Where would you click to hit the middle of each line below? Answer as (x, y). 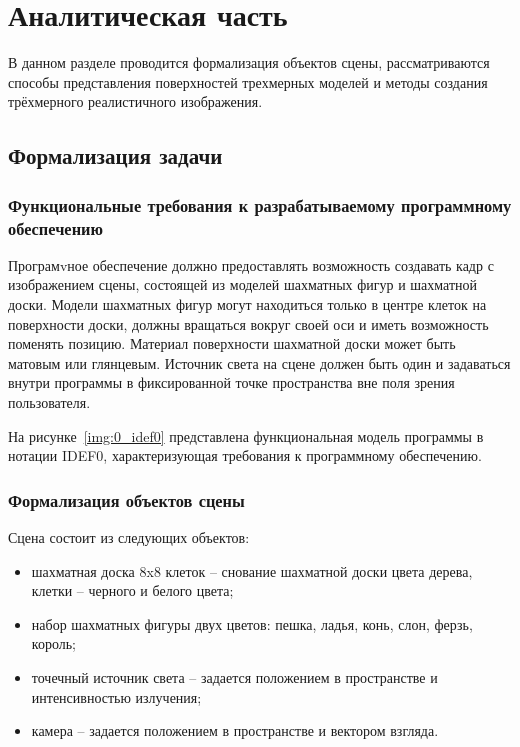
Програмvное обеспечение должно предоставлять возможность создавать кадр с (251, 264)
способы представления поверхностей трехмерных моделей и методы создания (248, 81)
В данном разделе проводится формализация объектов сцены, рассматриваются (249, 62)
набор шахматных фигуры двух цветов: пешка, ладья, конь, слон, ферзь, (252, 623)
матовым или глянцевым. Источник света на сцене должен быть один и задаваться (259, 362)
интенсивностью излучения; (116, 696)
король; (53, 643)
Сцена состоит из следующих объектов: (129, 536)
